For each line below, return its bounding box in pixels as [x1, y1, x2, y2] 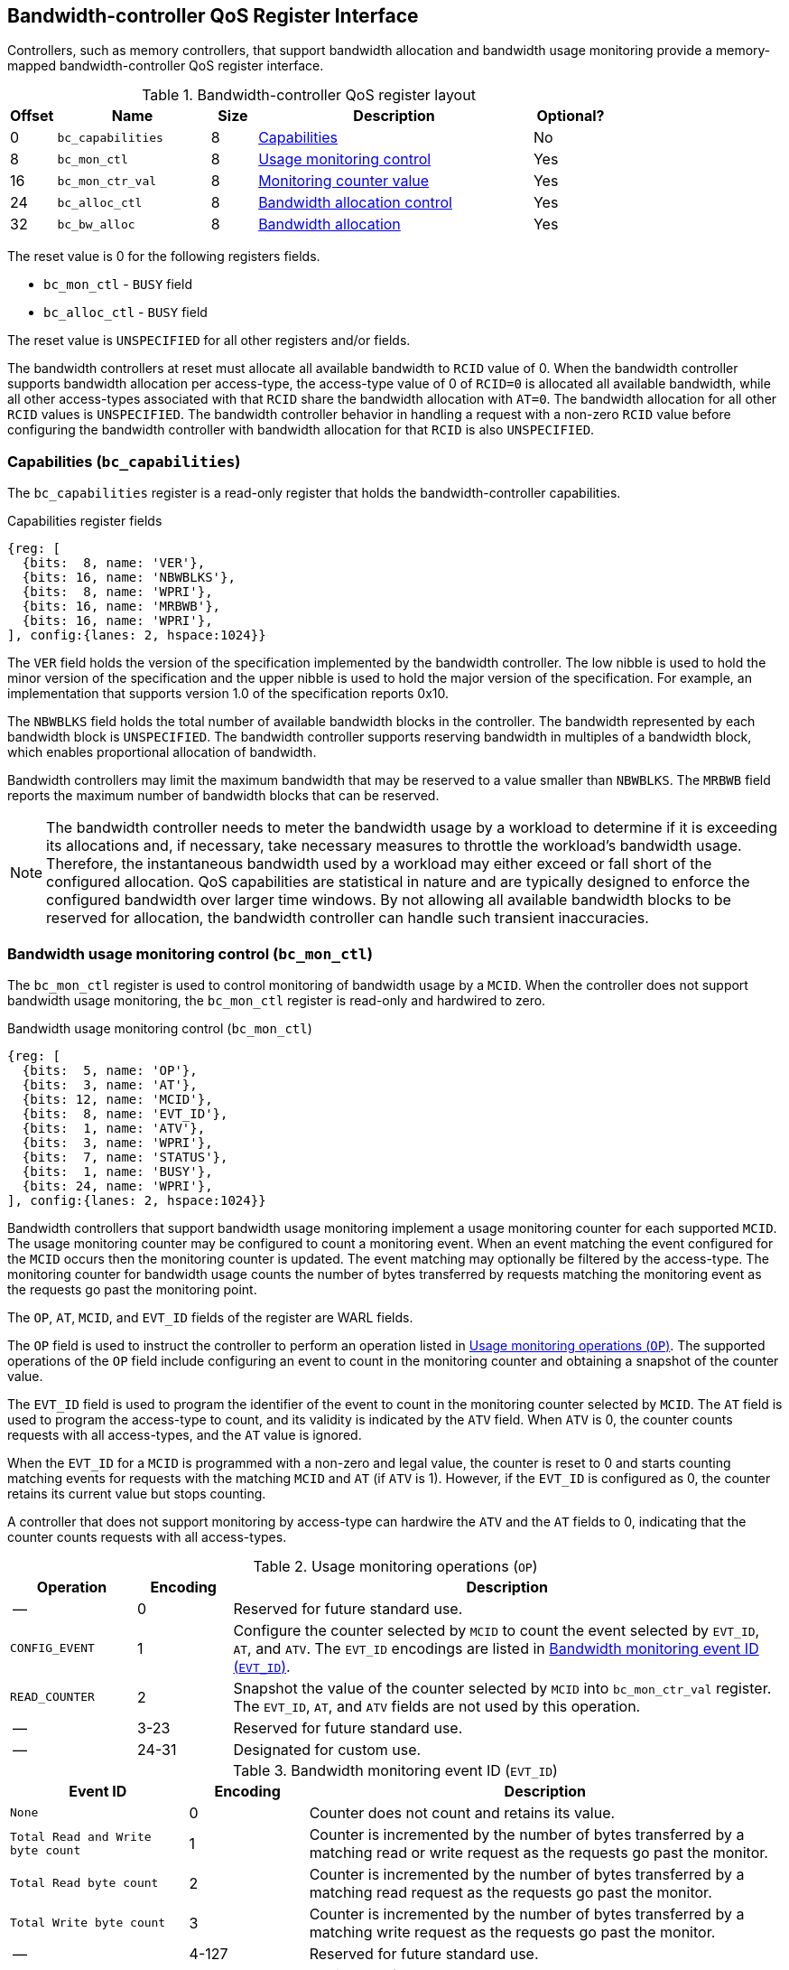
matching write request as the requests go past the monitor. [309, 1922, 716, 1941]
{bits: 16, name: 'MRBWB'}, [22, 599, 221, 614]
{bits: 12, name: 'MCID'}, [22, 1091, 213, 1106]
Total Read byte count [10, 1876, 159, 1891]
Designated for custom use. [233, 1740, 422, 1759]
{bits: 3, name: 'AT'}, [22, 1077, 198, 1092]
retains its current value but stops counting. [7, 1485, 266, 1501]
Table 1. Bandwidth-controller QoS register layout [142, 86, 476, 105]
